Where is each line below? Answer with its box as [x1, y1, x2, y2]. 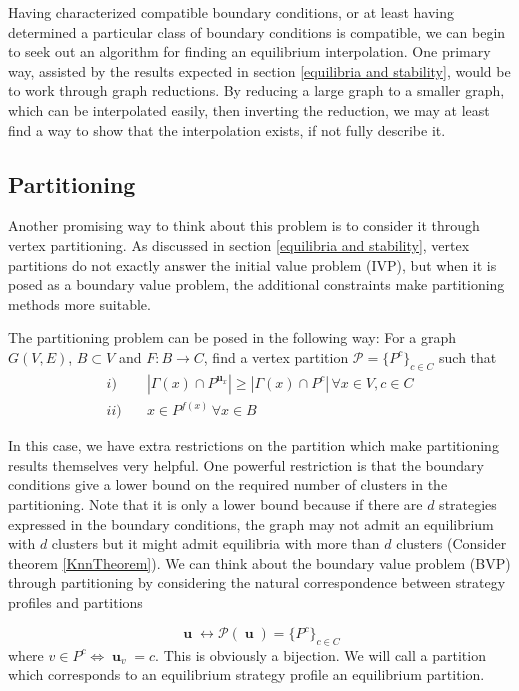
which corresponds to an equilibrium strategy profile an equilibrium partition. [8, 664, 485, 685]
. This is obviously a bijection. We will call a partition [155, 644, 486, 665]
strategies [439, 494, 497, 514]
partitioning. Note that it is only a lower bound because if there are [8, 494, 423, 514]
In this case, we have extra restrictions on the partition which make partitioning [8, 435, 499, 456]
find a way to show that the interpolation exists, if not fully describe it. [8, 119, 446, 140]
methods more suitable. [8, 293, 151, 314]
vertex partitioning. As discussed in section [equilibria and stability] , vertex [8, 234, 470, 255]
